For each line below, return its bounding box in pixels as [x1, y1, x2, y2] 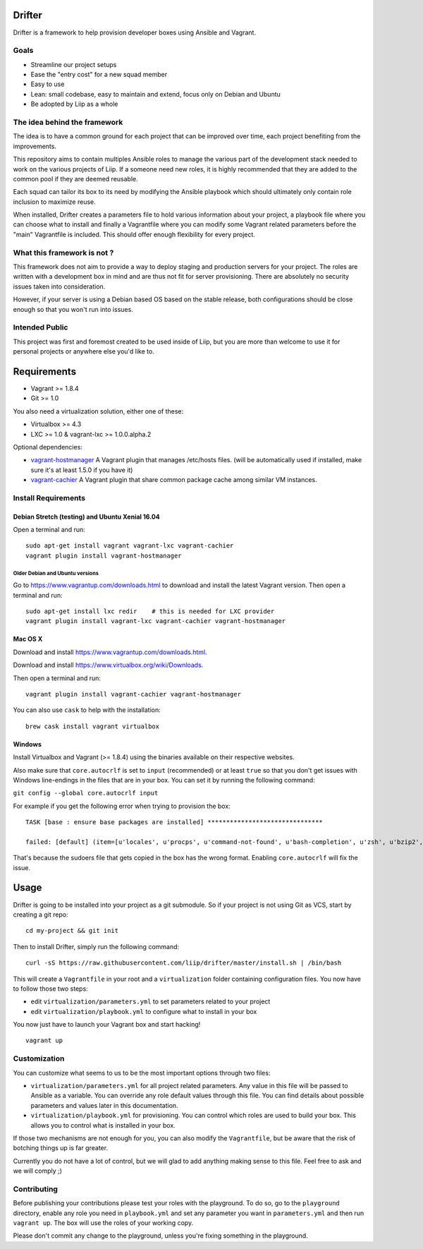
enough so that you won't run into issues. [13, 305, 133, 313]
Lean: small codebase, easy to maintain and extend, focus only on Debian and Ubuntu [30, 90, 281, 98]
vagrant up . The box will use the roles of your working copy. [13, 1219, 194, 1227]
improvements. [13, 142, 56, 150]
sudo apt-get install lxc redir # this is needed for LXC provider [25, 608, 275, 615]
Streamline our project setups [30, 60, 117, 68]
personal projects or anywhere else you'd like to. [13, 347, 154, 356]
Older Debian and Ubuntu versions [13, 569, 99, 577]
